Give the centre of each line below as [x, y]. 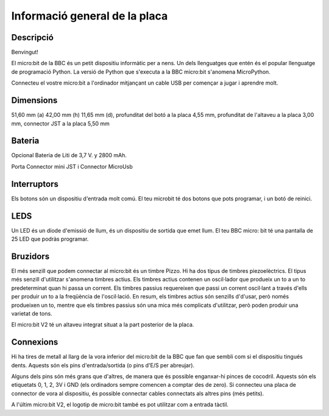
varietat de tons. [32, 313]
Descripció [33, 37]
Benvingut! [25, 52]
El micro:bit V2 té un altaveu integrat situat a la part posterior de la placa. [103, 325]
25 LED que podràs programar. [50, 239]
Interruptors [35, 184]
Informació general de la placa [90, 16]
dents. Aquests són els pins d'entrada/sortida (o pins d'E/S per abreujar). [103, 365]
